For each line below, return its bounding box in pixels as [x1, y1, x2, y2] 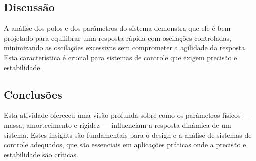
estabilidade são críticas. [4, 149, 78, 159]
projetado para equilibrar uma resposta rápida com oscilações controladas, [4, 32, 231, 43]
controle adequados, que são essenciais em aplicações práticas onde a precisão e [4, 139, 246, 150]
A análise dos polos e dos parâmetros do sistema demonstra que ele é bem [4, 23, 231, 33]
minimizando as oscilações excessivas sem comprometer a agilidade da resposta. [4, 42, 247, 53]
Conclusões [4, 86, 62, 102]
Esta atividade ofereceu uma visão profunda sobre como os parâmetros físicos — [4, 110, 250, 120]
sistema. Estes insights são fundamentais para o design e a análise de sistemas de [4, 129, 252, 140]
